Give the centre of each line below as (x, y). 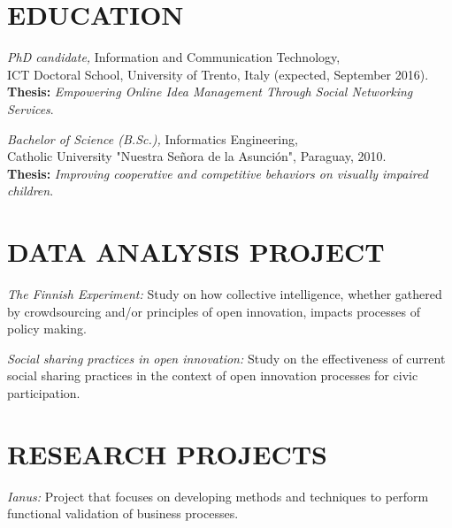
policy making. (47, 329)
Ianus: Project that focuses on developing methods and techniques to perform (218, 496)
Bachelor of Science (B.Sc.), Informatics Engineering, (153, 138)
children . (31, 191)
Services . (31, 108)
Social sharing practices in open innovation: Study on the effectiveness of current (226, 358)
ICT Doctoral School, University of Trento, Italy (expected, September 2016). (218, 74)
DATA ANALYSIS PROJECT (196, 252)
